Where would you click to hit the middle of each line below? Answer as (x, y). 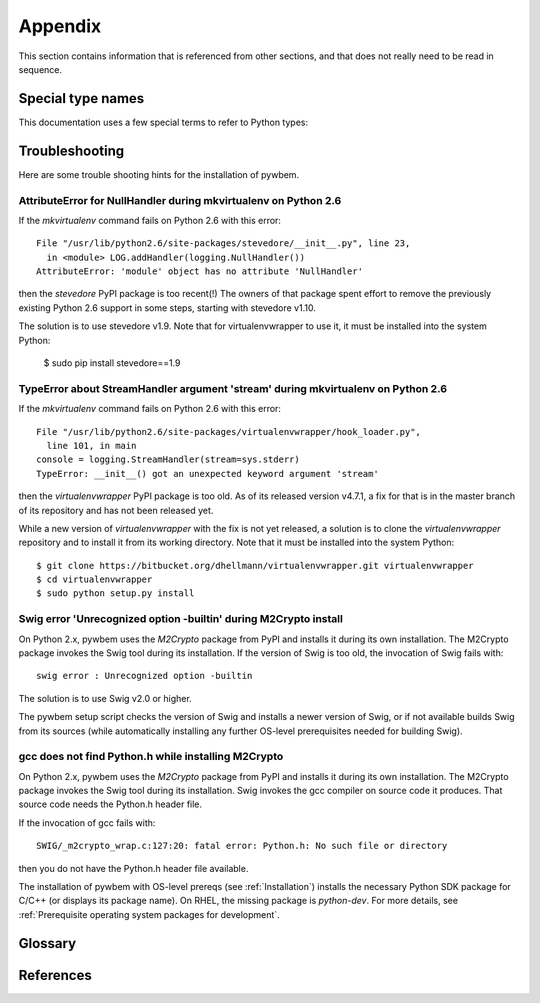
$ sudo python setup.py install (115, 593)
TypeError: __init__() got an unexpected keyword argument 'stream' (207, 473)
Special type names (81, 98)
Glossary (47, 943)
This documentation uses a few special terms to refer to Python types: (163, 122)
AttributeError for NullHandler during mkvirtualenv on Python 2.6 (180, 200)
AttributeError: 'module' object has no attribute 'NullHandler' (200, 271)
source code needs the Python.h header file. (110, 804)
